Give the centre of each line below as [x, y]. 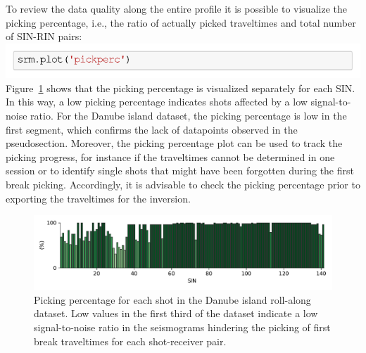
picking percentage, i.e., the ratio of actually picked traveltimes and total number [181, 22]
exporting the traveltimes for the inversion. [98, 198]
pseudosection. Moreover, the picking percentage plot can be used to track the [174, 143]
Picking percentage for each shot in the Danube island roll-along [172, 299]
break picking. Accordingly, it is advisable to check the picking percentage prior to [183, 185]
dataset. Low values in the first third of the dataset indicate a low [176, 313]
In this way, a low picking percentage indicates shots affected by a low [157, 102]
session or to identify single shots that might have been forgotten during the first [180, 171]
